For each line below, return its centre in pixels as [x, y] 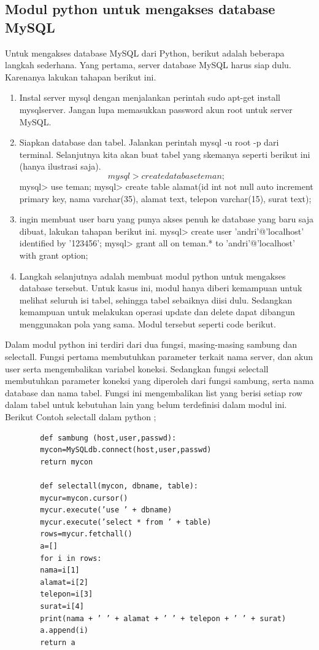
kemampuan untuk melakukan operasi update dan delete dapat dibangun [157, 312]
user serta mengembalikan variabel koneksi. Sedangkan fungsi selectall [137, 368]
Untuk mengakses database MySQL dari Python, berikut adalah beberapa [145, 53]
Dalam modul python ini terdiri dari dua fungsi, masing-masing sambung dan [151, 344]
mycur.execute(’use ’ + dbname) [106, 510]
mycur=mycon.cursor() [84, 498]
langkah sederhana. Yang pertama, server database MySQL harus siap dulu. [148, 65]
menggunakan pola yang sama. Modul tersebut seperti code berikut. [148, 323]
